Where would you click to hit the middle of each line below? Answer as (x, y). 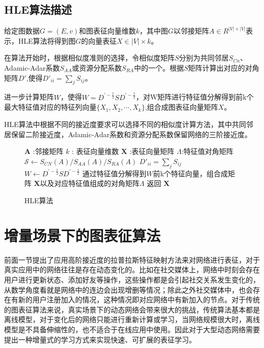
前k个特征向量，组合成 (190, 173)
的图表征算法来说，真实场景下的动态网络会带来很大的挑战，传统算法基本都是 (132, 309)
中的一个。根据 (159, 67)
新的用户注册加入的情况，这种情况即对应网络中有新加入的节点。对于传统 (139, 299)
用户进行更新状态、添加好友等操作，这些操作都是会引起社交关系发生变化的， (132, 279)
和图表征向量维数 (107, 31)
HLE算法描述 (38, 9)
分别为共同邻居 (204, 58)
